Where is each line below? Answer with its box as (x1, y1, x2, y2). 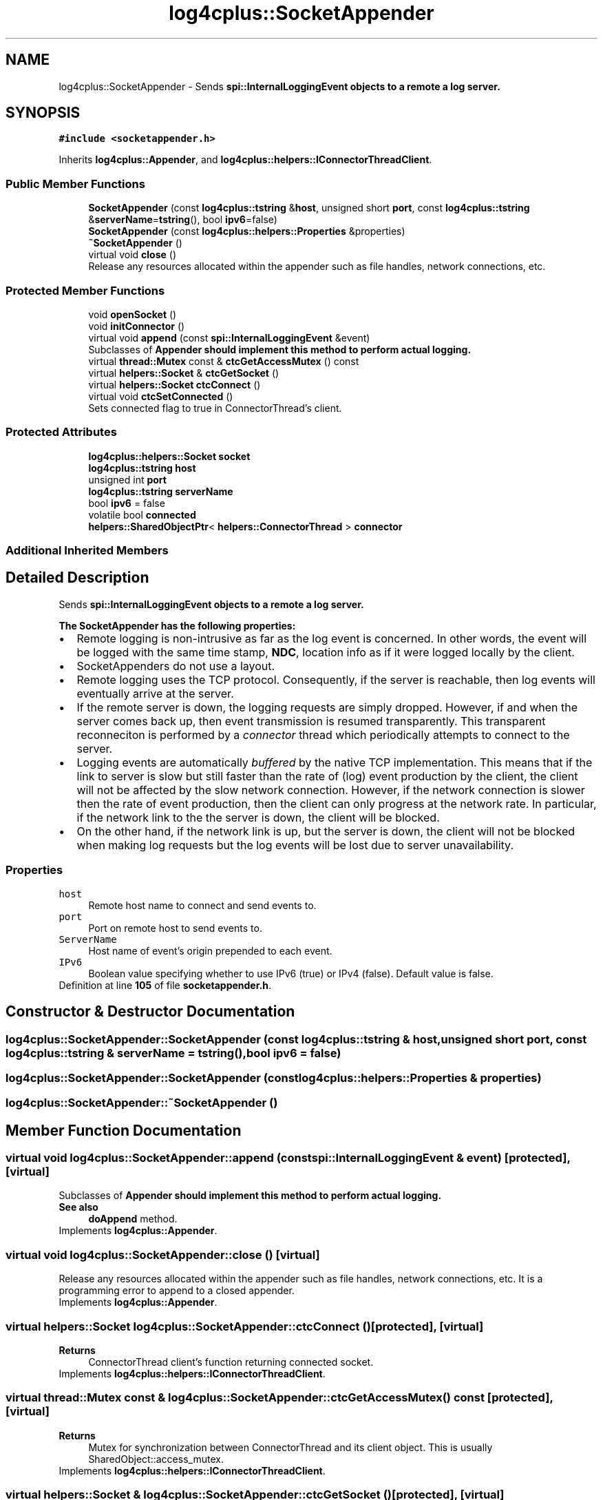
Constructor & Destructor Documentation (6, 1003, 295, 1021)
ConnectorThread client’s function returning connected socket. (88, 1355, 374, 1368)
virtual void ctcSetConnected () (88, 390, 233, 402)
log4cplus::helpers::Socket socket (88, 450, 251, 462)
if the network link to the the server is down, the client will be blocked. (76, 810, 440, 824)
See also (59, 1201, 98, 1213)
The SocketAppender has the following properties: (59, 619, 296, 632)
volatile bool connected (88, 508, 196, 521)
